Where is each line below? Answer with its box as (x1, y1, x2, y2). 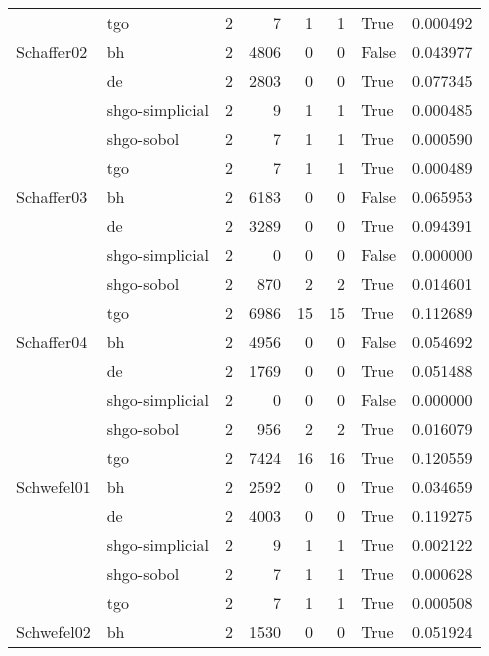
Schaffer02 (16, 40, 88, 63)
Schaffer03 (16, 185, 88, 208)
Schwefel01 (16, 475, 91, 498)
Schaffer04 (16, 330, 88, 353)
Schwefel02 (16, 620, 91, 643)
